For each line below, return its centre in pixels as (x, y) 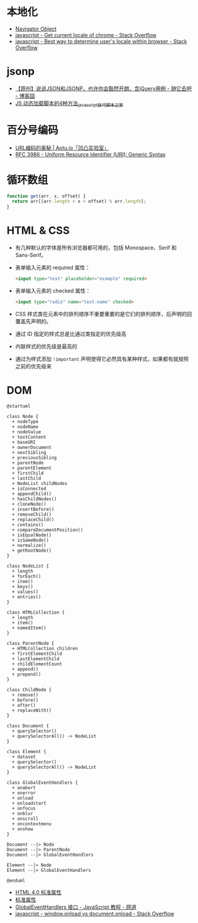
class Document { (28, 726)
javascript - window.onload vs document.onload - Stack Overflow (95, 914)
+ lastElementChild (36, 659)
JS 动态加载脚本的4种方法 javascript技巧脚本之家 (69, 104)
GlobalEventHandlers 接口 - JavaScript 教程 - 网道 (76, 907)
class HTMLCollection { (36, 612)
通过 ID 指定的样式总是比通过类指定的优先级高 (71, 334)
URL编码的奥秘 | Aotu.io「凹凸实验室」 (62, 147)
